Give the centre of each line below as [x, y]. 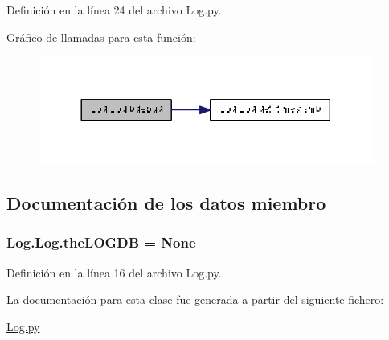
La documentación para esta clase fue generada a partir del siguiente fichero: [195, 299]
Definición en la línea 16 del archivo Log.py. [114, 272]
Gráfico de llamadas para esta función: [101, 37]
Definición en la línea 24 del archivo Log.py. [114, 10]
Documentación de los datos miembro [166, 202]
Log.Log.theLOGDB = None [101, 242]
